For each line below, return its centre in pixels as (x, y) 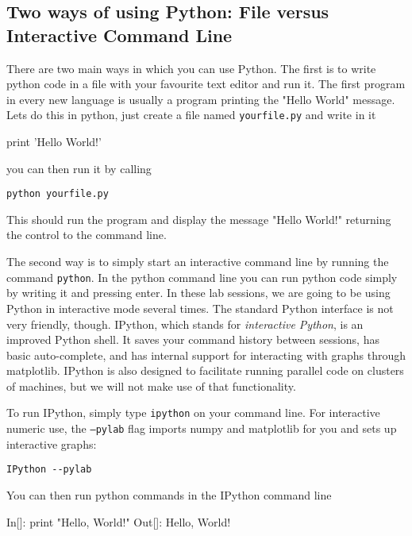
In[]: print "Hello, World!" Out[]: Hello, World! (119, 521)
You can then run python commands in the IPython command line (169, 495)
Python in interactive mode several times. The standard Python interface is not (200, 308)
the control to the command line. (87, 235)
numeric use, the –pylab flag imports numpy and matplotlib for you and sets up (202, 428)
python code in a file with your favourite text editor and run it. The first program (206, 84)
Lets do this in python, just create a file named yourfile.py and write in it (191, 115)
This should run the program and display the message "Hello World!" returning (199, 219)
